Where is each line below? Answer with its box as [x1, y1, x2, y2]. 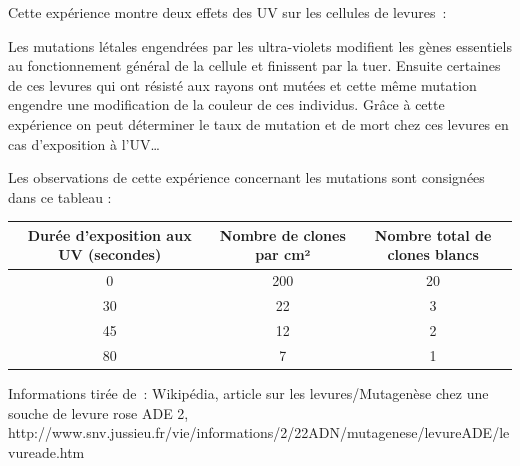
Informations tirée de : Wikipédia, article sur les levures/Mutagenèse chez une [8, 382, 489, 403]
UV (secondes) [58, 244, 162, 265]
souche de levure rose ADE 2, [8, 402, 189, 423]
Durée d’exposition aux [27, 224, 192, 245]
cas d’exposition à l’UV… [8, 133, 160, 154]
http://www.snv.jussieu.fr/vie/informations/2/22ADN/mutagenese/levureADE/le [8, 422, 510, 443]
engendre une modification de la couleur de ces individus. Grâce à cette [8, 94, 445, 115]
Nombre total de [374, 224, 492, 245]
